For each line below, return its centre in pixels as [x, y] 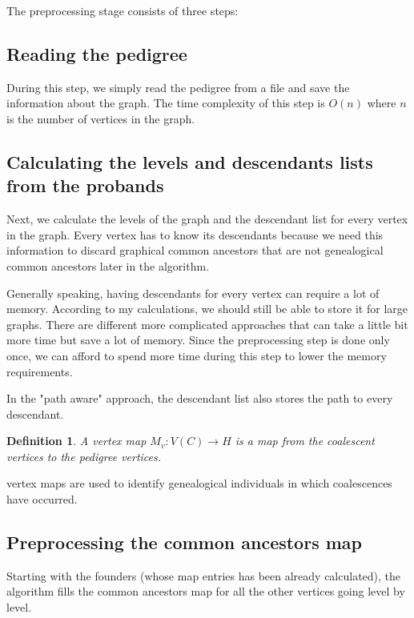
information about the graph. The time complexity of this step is [166, 103]
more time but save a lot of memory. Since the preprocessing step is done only [198, 340]
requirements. [40, 371]
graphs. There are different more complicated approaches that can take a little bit [207, 324]
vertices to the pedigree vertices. [84, 456]
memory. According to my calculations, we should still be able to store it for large [207, 309]
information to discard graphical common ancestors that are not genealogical [195, 250]
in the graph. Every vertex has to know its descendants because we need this [195, 234]
